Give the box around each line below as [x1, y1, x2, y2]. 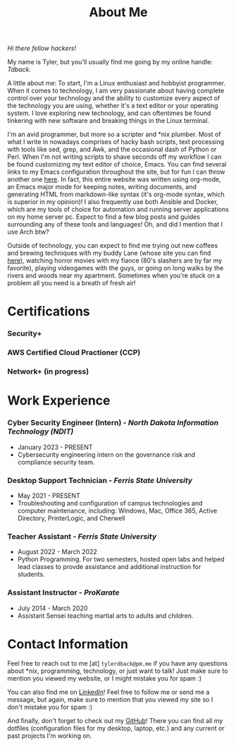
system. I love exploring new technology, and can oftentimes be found [7, 109, 211, 117]
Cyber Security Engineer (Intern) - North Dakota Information [7, 418, 219, 428]
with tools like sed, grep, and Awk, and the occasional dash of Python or [7, 145, 217, 154]
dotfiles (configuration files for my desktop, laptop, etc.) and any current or [7, 724, 225, 733]
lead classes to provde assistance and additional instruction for [17, 563, 201, 571]
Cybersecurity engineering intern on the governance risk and [17, 450, 196, 459]
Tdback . [7, 65, 32, 74]
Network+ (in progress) [7, 366, 89, 376]
